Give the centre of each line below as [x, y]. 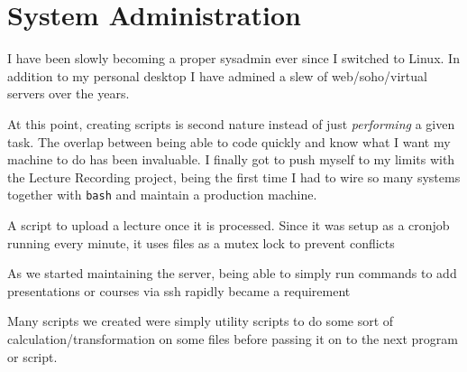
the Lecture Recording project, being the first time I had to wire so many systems [234, 177]
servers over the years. [69, 93]
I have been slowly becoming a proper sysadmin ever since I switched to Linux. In [233, 58]
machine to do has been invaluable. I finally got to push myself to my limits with [231, 159]
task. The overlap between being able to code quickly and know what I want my [229, 141]
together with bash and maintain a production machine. [162, 195]
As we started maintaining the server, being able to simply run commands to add [232, 273]
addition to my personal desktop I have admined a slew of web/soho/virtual [217, 75]
